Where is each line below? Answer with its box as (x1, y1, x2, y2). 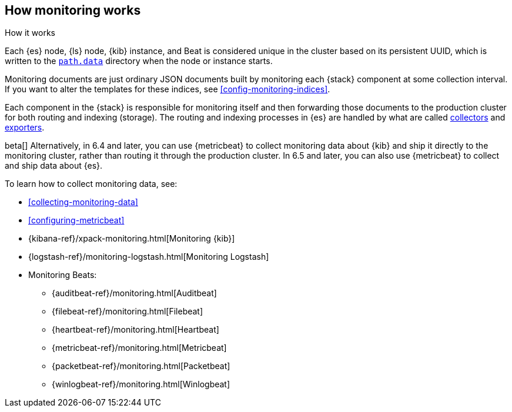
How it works (5, 28, 56, 38)
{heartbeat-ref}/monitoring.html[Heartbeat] (52, 324, 219, 335)
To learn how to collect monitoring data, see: (5, 179, 178, 189)
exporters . (5, 122, 45, 133)
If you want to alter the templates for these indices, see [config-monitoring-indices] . (5, 84, 330, 95)
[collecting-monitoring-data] (28, 197, 138, 207)
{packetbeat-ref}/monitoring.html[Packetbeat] (52, 361, 230, 371)
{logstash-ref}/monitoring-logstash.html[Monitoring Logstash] (28, 252, 269, 262)
